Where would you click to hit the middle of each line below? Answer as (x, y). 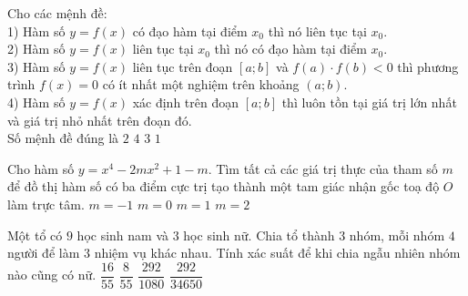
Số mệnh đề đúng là (63, 138)
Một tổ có (35, 235)
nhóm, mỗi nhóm (397, 235)
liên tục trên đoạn (183, 66)
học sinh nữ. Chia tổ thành (259, 235)
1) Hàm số (36, 31)
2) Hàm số (36, 49)
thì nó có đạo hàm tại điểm (290, 49)
